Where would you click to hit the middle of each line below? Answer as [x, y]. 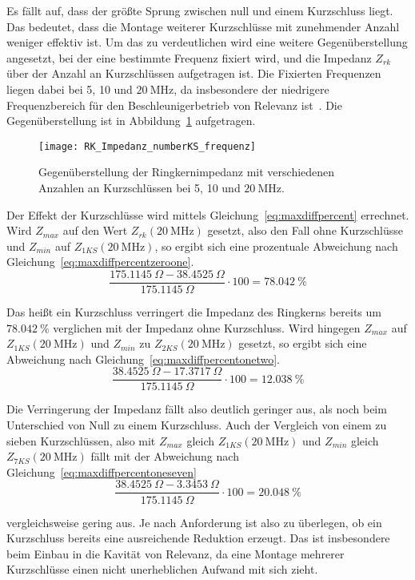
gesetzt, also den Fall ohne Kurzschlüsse [305, 230]
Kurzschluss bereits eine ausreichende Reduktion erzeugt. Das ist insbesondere [198, 538]
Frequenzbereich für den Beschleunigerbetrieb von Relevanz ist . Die [174, 105]
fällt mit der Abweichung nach [165, 456]
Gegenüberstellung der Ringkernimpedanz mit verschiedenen [187, 172]
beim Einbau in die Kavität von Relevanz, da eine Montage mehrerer [176, 553]
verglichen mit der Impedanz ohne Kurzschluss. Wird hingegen [207, 327]
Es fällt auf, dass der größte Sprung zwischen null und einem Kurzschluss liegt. [200, 10]
